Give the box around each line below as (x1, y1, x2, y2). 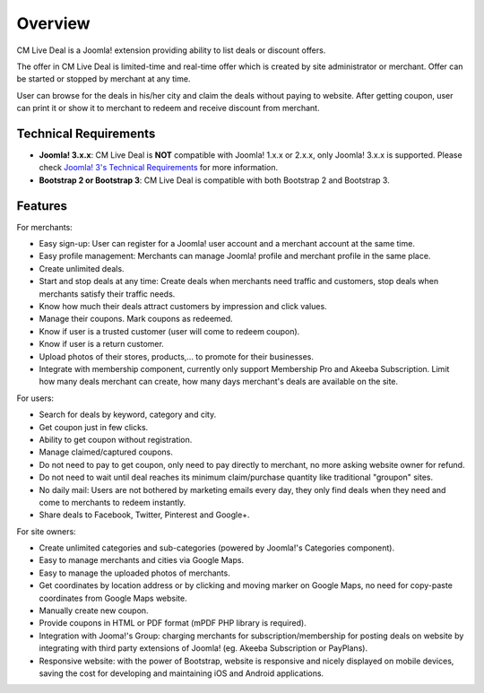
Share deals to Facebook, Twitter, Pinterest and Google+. (39, 509, 250, 520)
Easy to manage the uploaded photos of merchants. (39, 567, 230, 578)
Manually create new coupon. (39, 605, 149, 616)
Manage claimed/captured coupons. (39, 446, 174, 457)
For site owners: (16, 525, 76, 537)
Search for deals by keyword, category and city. (39, 409, 217, 420)
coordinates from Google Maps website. (39, 593, 187, 603)
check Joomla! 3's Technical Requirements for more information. (39, 162, 279, 173)
